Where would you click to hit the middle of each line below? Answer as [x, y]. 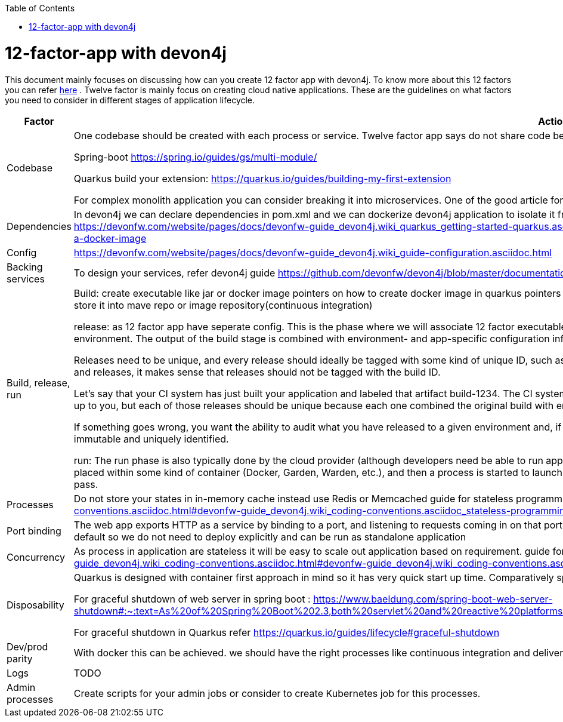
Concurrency [36, 557]
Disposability [35, 605]
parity [20, 658]
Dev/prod [27, 646]
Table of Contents [40, 8]
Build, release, [38, 382]
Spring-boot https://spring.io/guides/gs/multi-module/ [195, 157]
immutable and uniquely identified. [151, 439]
